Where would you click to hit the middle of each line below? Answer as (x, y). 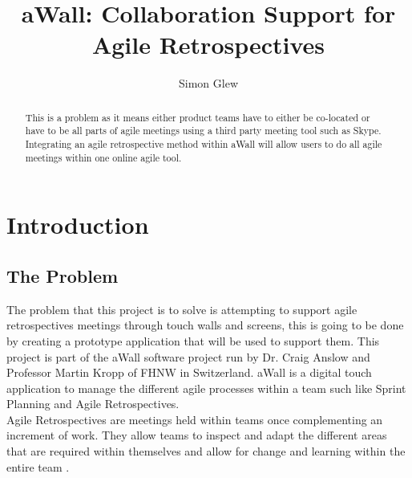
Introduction (78, 225)
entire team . (38, 466)
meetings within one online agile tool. (103, 157)
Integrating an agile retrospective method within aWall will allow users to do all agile (204, 144)
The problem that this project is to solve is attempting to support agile (182, 309)
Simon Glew (208, 83)
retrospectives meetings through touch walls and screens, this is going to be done (205, 325)
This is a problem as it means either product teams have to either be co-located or (198, 117)
